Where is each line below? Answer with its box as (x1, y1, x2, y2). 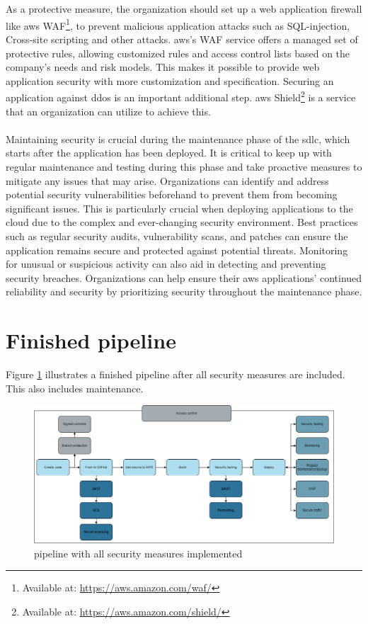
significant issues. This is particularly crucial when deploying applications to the (6, 200, 353, 215)
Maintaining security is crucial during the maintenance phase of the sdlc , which (6, 131, 350, 146)
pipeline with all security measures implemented (34, 545, 243, 560)
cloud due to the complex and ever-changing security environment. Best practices (6, 215, 358, 229)
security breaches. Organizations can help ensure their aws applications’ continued (6, 270, 362, 285)
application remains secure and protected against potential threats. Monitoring (6, 242, 348, 257)
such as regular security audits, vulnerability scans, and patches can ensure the (6, 229, 348, 243)
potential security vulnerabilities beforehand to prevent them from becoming (6, 187, 338, 202)
